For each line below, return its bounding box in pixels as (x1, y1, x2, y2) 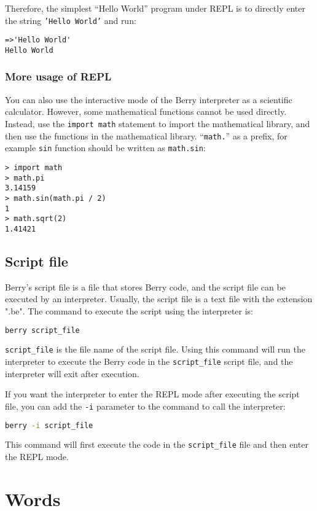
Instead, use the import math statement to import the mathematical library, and (5, 117, 310, 130)
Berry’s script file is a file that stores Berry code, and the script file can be (5, 280, 286, 293)
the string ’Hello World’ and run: (5, 14, 136, 26)
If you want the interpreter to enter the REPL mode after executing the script (5, 388, 300, 400)
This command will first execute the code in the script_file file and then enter (5, 438, 308, 451)
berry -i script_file (5, 421, 93, 430)
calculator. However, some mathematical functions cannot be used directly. (5, 105, 287, 118)
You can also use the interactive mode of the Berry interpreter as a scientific (5, 93, 292, 106)
